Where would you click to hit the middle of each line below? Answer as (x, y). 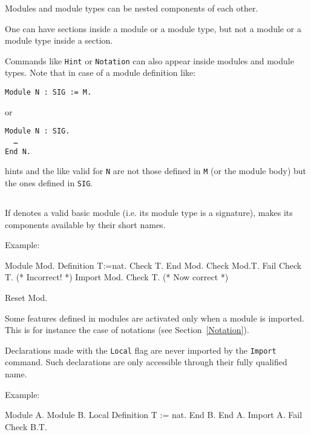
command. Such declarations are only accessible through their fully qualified (146, 362)
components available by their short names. (85, 224)
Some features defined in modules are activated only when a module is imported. (155, 318)
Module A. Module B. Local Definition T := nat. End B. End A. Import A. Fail (154, 415)
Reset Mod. (26, 297)
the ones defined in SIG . (49, 182)
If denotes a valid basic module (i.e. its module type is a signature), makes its (149, 212)
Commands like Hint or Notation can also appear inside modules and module (149, 60)
